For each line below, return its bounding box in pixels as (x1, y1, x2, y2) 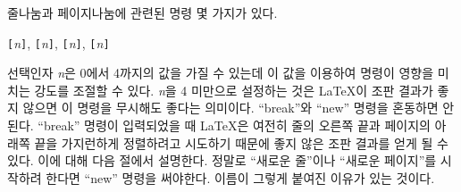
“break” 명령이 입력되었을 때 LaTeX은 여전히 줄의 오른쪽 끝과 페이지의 (38, 116, 431, 135)
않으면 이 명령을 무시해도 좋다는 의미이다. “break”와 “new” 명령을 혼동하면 (22, 98, 439, 117)
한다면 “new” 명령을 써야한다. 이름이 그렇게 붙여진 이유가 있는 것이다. (46, 168, 435, 187)
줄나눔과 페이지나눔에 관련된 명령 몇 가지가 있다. (7, 4, 278, 21)
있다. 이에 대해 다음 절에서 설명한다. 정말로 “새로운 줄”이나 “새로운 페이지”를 (7, 151, 437, 170)
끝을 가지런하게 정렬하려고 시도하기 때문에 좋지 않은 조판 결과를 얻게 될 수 (34, 133, 448, 152)
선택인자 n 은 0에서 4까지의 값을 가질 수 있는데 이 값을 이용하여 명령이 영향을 (7, 63, 434, 82)
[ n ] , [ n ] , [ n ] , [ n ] (7, 33, 110, 52)
